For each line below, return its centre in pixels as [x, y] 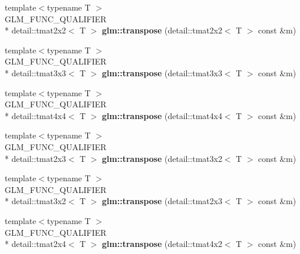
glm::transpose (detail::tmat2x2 [162, 30]
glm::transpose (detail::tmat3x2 [162, 158]
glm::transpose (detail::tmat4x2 [162, 244]
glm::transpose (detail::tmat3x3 [162, 72]
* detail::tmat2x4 [35, 244]
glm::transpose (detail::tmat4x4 [162, 115]
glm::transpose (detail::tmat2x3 [162, 201]
